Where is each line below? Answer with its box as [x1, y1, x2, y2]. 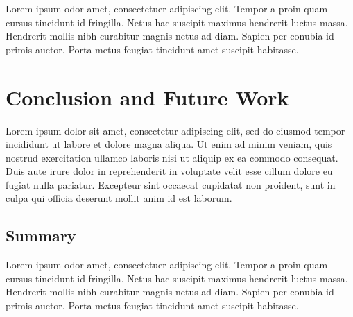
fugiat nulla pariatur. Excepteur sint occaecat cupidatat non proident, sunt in [6, 177, 336, 191]
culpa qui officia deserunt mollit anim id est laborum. [6, 191, 232, 205]
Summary [6, 225, 76, 246]
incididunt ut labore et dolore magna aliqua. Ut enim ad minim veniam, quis [6, 137, 332, 151]
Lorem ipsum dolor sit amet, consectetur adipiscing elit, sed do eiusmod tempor [6, 123, 345, 137]
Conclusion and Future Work [6, 83, 289, 111]
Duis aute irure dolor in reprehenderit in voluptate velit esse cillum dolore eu [6, 164, 333, 178]
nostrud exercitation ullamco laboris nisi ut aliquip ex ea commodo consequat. [6, 150, 338, 164]
